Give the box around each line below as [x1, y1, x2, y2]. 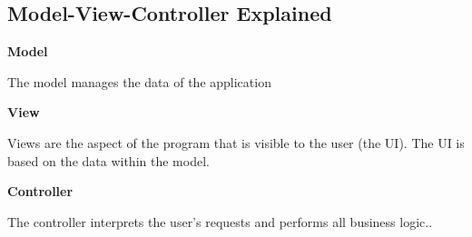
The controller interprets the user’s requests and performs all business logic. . [7, 212, 433, 231]
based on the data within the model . [7, 151, 210, 170]
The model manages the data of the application [7, 72, 271, 91]
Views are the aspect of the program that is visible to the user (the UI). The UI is [7, 133, 465, 152]
